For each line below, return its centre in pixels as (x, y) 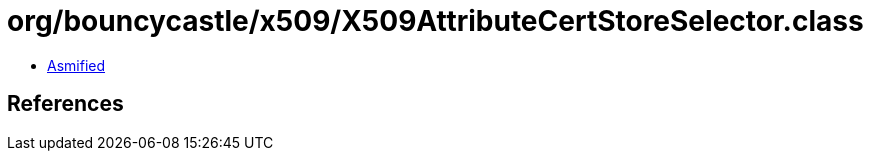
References (65, 104)
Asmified (76, 65)
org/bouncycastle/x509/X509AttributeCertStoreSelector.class (435, 21)
